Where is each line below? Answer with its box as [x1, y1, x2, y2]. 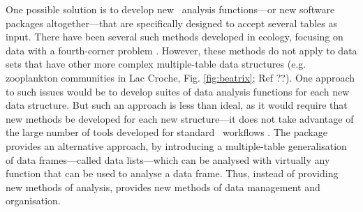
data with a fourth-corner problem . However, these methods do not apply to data [6, 43, 357, 57]
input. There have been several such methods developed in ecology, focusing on [6, 29, 343, 44]
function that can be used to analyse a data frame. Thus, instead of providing [6, 166, 339, 181]
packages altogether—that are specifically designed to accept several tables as [6, 15, 337, 30]
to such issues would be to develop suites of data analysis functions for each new [6, 84, 350, 98]
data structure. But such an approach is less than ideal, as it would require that [6, 98, 348, 112]
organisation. [6, 193, 61, 208]
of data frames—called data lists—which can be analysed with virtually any [6, 152, 330, 167]
